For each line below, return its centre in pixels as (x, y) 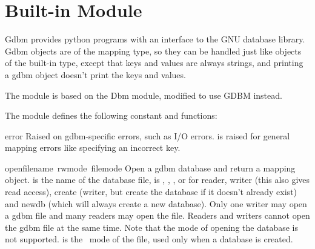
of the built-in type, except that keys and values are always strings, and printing (154, 63)
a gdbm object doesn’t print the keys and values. (95, 74)
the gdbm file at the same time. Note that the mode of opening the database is (151, 227)
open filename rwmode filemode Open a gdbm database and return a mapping (150, 168)
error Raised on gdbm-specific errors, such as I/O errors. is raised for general (148, 135)
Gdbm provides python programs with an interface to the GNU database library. (155, 39)
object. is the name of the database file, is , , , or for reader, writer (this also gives (157, 180)
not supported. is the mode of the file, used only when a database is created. (149, 239)
